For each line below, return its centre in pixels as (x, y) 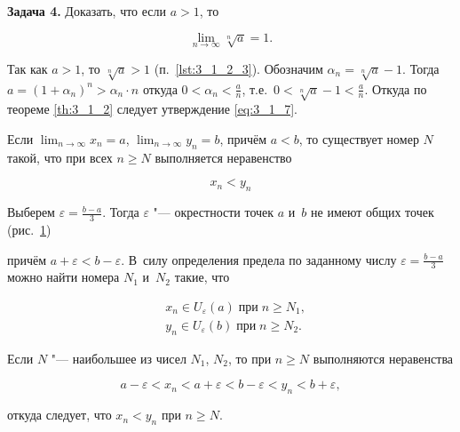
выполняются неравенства (383, 358)
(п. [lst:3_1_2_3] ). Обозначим (238, 68)
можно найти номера (63, 277)
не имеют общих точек (373, 212)
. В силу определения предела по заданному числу (259, 259)
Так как (28, 68)
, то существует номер (359, 138)
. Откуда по (396, 88)
